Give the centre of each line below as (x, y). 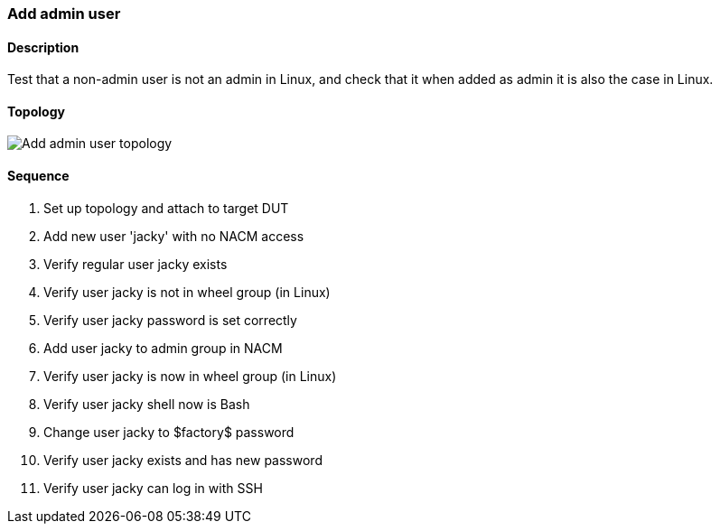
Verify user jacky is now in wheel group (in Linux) (190, 376)
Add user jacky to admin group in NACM (163, 348)
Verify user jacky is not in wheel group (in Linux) (187, 292)
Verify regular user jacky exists (136, 264)
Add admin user (64, 14)
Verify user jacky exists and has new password (183, 460)
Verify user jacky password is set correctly (170, 320)
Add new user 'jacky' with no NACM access (174, 236)
